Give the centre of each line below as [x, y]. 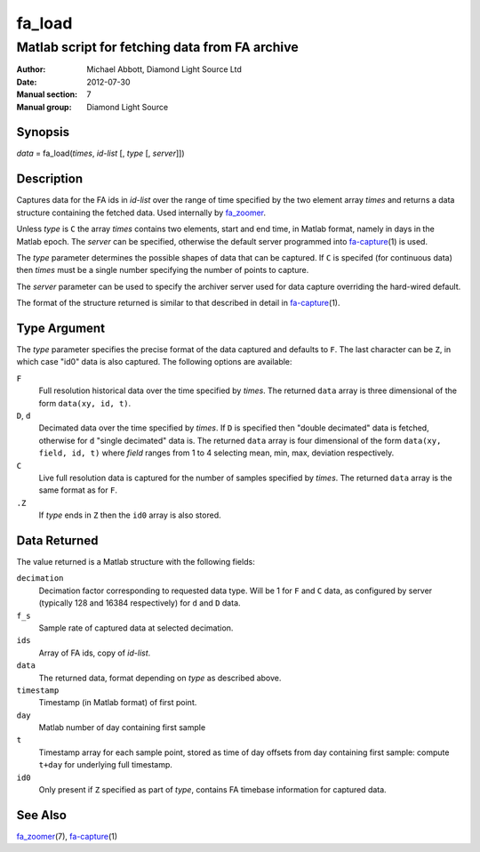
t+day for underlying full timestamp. [106, 765]
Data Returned [57, 540]
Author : [31, 69]
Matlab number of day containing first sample [122, 727]
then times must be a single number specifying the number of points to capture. [163, 270]
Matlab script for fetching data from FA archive [158, 47]
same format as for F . [78, 490]
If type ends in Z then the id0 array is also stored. [130, 515]
